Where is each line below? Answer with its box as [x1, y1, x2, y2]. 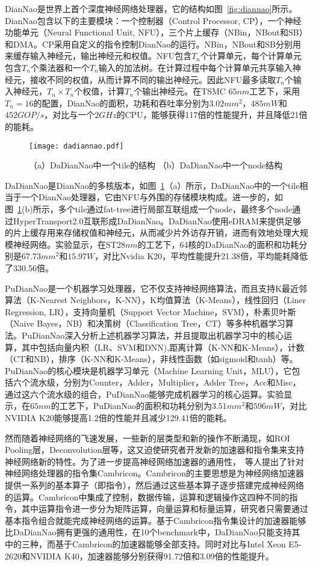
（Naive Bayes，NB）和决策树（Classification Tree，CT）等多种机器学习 [5, 317, 285, 330]
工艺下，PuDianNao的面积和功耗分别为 [59, 399, 212, 412]
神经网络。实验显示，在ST [13, 238, 117, 250]
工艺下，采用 [249, 85, 300, 97]
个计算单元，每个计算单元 [200, 49, 302, 62]
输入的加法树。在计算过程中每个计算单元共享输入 [98, 61, 293, 73]
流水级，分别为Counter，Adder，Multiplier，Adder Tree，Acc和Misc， [29, 376, 301, 389]
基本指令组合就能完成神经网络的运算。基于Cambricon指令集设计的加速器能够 [5, 514, 306, 526]
